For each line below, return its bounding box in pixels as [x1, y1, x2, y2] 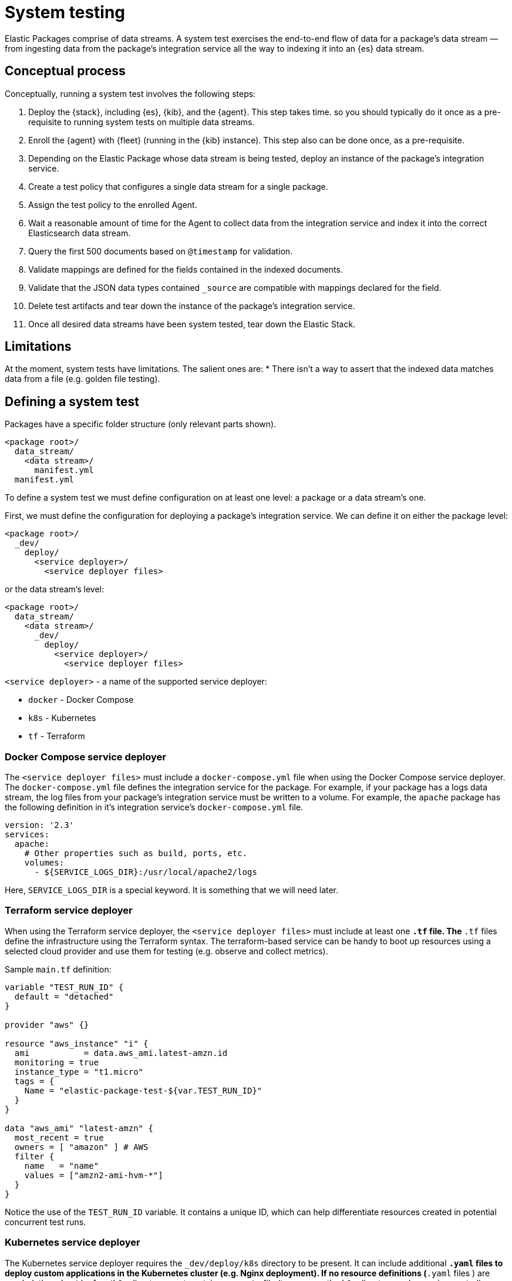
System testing [5, 2, 126, 22]
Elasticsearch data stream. [28, 227, 131, 238]
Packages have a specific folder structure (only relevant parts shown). [5, 419, 277, 430]
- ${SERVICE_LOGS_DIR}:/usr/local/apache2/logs [34, 867, 257, 877]
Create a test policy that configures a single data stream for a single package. [28, 181, 328, 192]
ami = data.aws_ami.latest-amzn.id [14, 1048, 228, 1058]
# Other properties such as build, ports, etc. [24, 849, 248, 859]
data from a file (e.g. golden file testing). [5, 374, 160, 384]
